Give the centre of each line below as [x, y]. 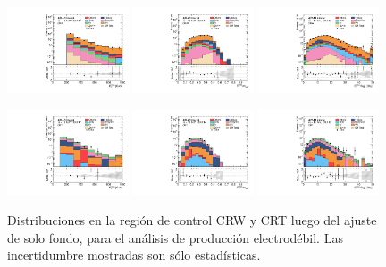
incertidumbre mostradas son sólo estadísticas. [134, 255]
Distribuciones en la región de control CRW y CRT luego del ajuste [192, 219]
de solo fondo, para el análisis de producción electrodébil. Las [175, 237]
